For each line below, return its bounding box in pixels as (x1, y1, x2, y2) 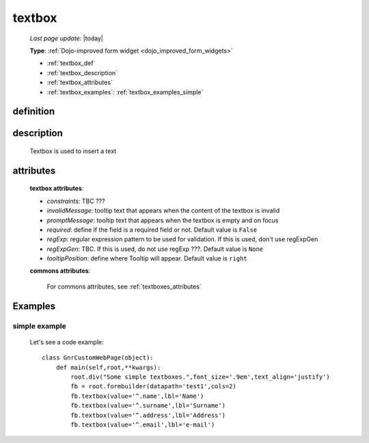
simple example (12, 321, 66, 331)
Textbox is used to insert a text (29, 147, 117, 155)
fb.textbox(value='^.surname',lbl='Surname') (70, 402, 225, 410)
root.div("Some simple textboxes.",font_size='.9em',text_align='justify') (70, 373, 331, 381)
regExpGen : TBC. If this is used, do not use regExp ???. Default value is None (46, 245, 264, 253)
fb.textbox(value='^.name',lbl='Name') (70, 392, 204, 400)
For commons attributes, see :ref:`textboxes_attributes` (46, 282, 202, 291)
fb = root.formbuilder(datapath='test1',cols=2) (70, 383, 237, 390)
